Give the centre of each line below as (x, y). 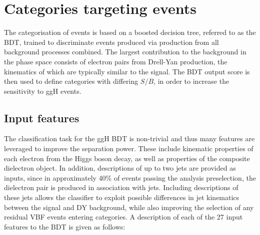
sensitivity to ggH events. (43, 91)
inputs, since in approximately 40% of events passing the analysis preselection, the (130, 177)
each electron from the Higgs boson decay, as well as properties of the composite (127, 158)
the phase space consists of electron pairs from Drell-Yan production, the (116, 61)
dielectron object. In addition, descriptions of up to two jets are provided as (120, 168)
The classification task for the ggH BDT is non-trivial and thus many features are (129, 138)
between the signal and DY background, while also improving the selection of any (129, 207)
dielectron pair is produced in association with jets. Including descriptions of (121, 187)
